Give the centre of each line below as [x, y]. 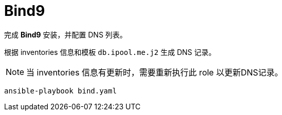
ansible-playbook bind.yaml [61, 91]
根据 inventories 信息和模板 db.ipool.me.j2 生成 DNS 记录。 [110, 52]
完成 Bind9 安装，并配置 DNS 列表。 [66, 34]
